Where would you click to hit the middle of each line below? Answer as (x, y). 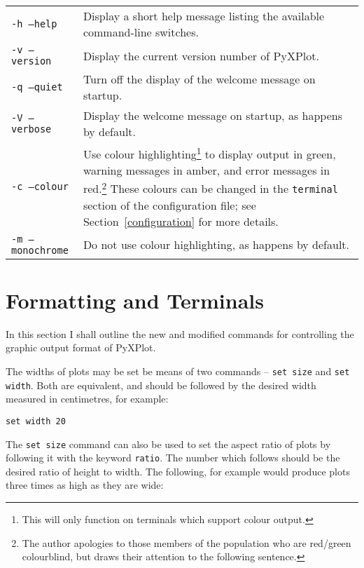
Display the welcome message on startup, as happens (212, 115)
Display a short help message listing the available (204, 16)
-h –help (34, 24)
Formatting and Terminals (135, 300)
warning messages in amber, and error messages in (206, 170)
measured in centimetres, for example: (87, 399)
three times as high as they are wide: (85, 485)
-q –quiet (37, 87)
